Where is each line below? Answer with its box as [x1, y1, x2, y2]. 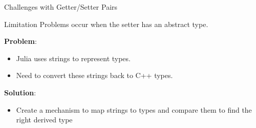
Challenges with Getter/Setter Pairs [4, 2, 118, 12]
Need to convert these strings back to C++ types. [16, 70, 173, 81]
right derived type [16, 114, 73, 125]
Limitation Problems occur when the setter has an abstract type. [4, 18, 208, 29]
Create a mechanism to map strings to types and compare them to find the [16, 104, 252, 115]
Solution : [4, 87, 36, 97]
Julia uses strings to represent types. [16, 53, 131, 63]
